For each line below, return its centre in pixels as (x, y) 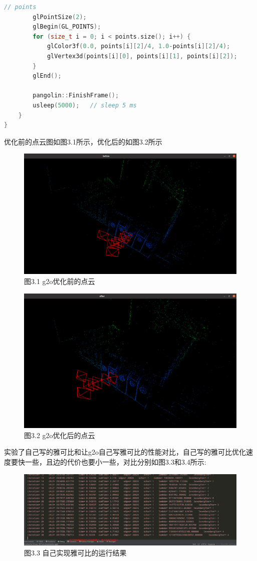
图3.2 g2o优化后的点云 (60, 435)
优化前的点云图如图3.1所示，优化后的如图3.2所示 (83, 141)
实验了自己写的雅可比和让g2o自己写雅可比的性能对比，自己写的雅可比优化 (125, 452)
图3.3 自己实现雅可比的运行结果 (75, 553)
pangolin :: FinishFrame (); (76, 96)
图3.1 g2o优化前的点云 (60, 281)
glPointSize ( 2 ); (60, 17)
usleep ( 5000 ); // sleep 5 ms (85, 105)
